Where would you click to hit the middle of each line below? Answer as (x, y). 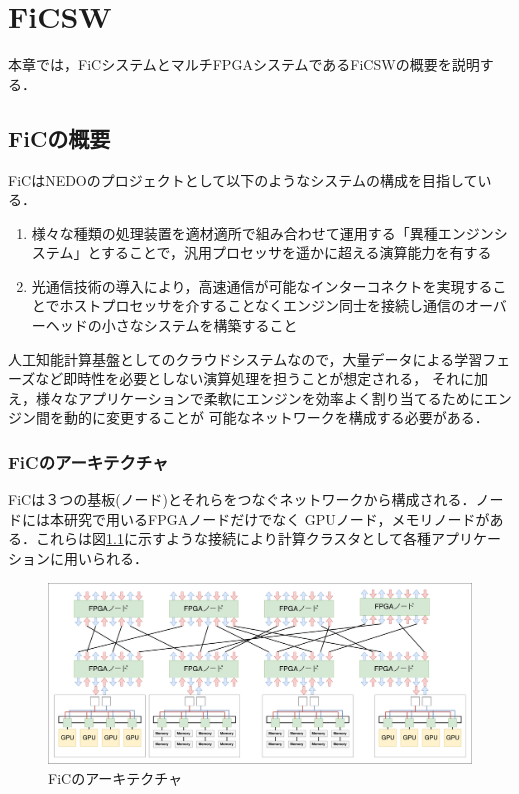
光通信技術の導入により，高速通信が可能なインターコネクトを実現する (262, 285)
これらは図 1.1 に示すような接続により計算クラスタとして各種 (233, 538)
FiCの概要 (59, 137)
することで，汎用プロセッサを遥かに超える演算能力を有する (296, 252)
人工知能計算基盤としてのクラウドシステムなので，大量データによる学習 (245, 358)
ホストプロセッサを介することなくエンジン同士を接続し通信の (262, 305)
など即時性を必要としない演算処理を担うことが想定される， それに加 (261, 378)
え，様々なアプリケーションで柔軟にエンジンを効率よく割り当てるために (246, 397)
